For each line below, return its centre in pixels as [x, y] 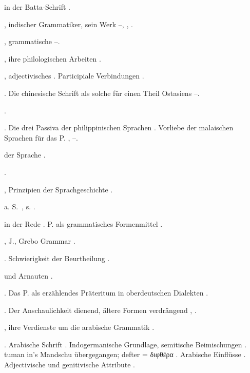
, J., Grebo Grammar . [40, 241]
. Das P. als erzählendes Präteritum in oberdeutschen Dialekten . [106, 293]
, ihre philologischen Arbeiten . [53, 58]
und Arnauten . [28, 275]
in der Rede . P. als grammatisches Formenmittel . [83, 223]
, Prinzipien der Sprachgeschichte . [59, 189]
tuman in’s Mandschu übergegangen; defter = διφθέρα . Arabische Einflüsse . [125, 354]
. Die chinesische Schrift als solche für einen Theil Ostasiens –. [102, 93]
